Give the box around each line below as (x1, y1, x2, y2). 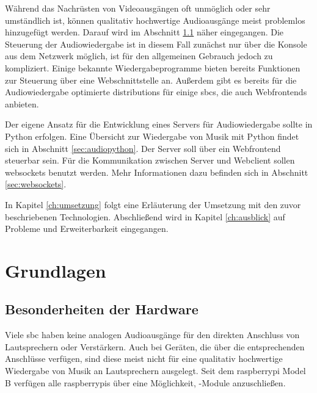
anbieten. (5, 97, 39, 110)
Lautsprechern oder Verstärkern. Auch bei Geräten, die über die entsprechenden (5, 340, 305, 353)
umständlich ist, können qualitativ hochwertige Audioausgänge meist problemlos (5, 13, 305, 26)
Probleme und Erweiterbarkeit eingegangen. (5, 222, 169, 235)
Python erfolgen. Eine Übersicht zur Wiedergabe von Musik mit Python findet (5, 129, 299, 142)
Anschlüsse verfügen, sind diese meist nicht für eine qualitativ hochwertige (5, 352, 283, 365)
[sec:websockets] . (5, 178, 67, 190)
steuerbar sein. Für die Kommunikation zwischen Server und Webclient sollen (5, 154, 295, 167)
